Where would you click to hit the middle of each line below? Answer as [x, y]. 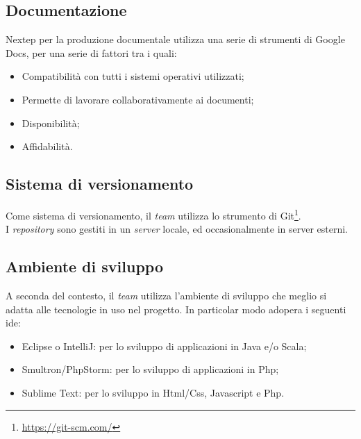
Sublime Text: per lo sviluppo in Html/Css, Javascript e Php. [153, 392]
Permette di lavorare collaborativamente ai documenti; [138, 99]
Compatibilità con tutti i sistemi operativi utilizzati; [133, 76]
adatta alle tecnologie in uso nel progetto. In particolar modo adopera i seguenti [176, 309]
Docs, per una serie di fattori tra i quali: [91, 52]
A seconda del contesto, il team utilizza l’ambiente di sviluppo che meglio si [166, 296]
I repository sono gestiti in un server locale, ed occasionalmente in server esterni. [177, 229]
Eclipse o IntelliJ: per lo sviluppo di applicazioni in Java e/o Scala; [164, 346]
